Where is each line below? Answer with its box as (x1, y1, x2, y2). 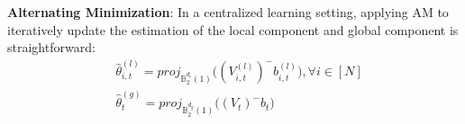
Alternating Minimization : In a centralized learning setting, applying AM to (7, 3, 449, 21)
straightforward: (7, 38, 96, 57)
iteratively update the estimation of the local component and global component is (7, 20, 459, 39)
